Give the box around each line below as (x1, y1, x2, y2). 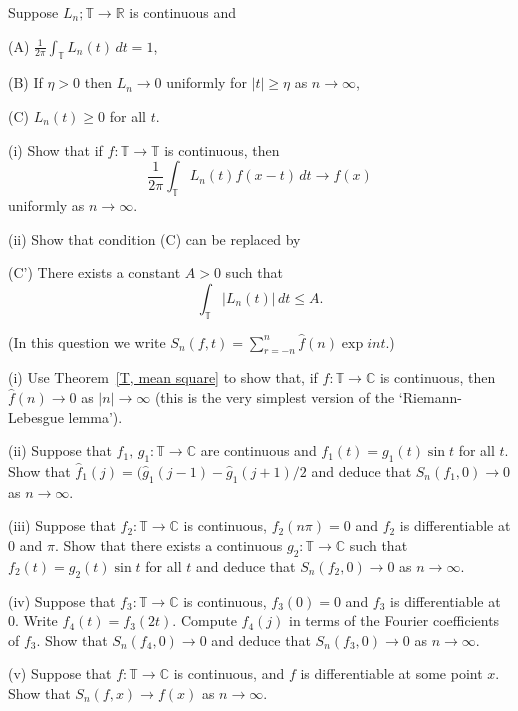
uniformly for (166, 72, 247, 93)
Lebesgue (8, 406, 64, 427)
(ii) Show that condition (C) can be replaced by (8, 228, 301, 249)
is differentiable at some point (300, 663, 483, 684)
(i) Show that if (8, 139, 103, 160)
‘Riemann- (398, 386, 462, 407)
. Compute (172, 610, 237, 631)
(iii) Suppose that (8, 515, 116, 536)
